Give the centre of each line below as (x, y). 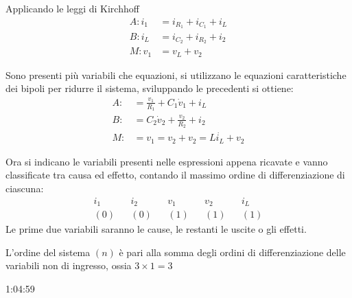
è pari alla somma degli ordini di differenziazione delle (232, 252)
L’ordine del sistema (48, 252)
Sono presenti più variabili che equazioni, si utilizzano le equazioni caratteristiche (176, 74)
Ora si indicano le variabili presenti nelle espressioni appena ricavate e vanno (167, 161)
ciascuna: (25, 188)
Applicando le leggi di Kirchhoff (72, 8)
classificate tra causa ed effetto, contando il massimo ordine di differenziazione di (175, 175)
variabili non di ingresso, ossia (69, 265)
